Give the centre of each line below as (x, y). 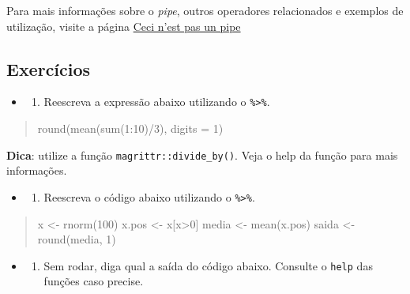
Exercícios (49, 68)
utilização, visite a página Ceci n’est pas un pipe (124, 26)
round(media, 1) (77, 239)
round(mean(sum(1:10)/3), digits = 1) (130, 128)
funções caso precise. (94, 281)
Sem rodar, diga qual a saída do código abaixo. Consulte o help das (208, 265)
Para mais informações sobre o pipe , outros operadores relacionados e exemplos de (205, 10)
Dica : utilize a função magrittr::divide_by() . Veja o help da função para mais (202, 155)
